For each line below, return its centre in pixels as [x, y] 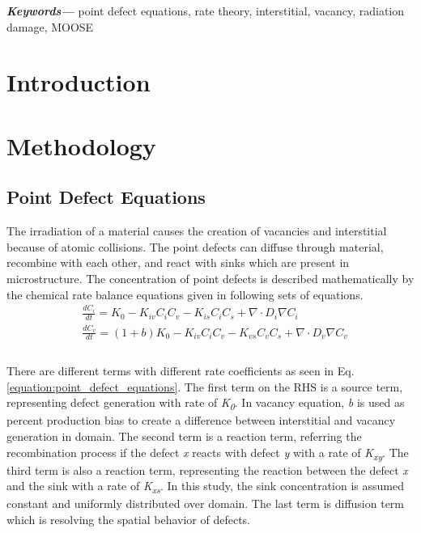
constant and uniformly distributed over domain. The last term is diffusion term [205, 503]
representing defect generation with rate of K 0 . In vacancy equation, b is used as [206, 404]
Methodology [81, 145]
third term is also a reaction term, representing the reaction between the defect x [207, 470]
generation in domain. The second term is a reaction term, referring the [184, 436]
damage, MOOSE [50, 26]
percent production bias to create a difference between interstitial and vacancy [201, 420]
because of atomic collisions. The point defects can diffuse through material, [195, 246]
